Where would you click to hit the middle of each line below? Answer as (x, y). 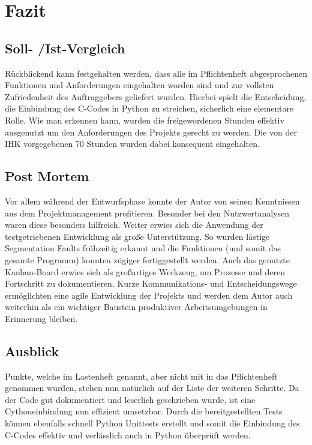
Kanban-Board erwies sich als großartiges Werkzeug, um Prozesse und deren (145, 271)
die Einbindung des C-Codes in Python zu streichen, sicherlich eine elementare (149, 108)
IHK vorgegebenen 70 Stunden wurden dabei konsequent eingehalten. (132, 144)
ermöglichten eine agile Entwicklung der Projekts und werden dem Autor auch (149, 295)
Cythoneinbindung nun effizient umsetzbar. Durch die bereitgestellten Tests (144, 411)
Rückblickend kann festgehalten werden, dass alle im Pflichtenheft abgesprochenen (156, 73)
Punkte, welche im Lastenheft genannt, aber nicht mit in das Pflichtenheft (141, 376)
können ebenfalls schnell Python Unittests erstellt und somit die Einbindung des (152, 423)
